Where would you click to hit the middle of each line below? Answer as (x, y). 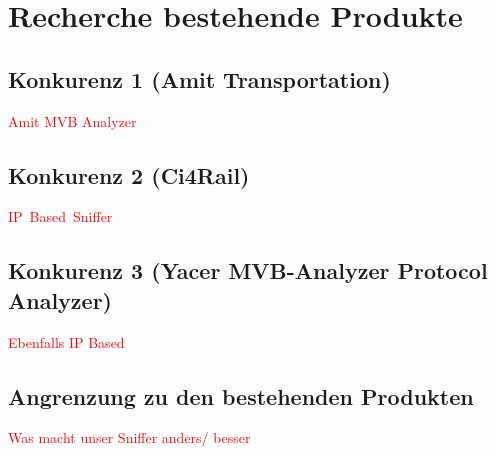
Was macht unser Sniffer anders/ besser (129, 437)
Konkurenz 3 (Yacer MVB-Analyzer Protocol (248, 270)
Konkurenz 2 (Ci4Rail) (129, 174)
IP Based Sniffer (60, 216)
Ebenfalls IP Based (66, 341)
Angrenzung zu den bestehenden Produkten (241, 395)
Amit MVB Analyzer (72, 120)
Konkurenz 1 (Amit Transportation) (199, 78)
